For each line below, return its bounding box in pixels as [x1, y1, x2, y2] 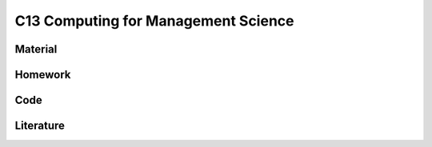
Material [14, 42, 58, 56]
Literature [14, 119, 66, 133]
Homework [14, 68, 71, 81]
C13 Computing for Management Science [14, 12, 294, 30]
